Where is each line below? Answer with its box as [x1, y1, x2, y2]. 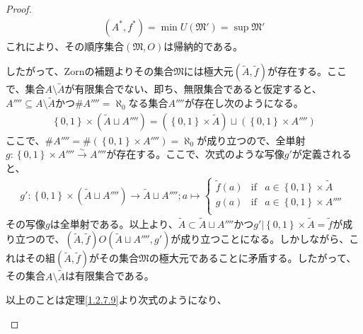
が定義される [292, 146, 352, 161]
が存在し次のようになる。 [184, 96, 304, 110]
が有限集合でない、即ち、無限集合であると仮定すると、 [64, 81, 322, 96]
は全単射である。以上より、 [50, 216, 178, 231]
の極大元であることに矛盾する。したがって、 [149, 250, 357, 265]
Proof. [6, 1, 32, 16]
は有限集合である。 [65, 268, 154, 283]
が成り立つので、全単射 [197, 132, 306, 147]
